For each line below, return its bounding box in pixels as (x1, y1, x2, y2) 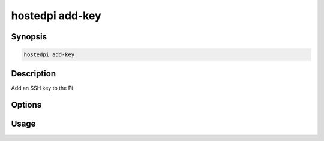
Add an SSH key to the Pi (11, 84, 73, 91)
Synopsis (11, 32, 47, 42)
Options (11, 100, 42, 110)
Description (11, 69, 56, 79)
